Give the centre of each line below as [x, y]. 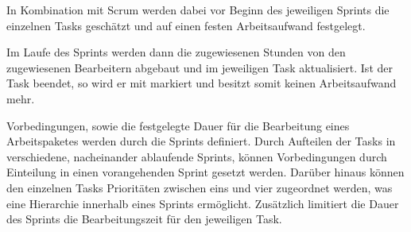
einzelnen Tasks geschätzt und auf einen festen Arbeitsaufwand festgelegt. [186, 25]
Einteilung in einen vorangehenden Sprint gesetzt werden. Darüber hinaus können [205, 172]
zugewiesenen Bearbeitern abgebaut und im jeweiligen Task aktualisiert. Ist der [200, 67]
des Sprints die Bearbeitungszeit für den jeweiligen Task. [144, 219]
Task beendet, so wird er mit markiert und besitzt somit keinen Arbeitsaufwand [202, 83]
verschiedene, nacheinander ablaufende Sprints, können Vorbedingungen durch [197, 156]
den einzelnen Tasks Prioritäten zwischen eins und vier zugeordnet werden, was [200, 187]
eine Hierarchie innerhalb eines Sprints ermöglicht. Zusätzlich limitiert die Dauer [203, 203]
